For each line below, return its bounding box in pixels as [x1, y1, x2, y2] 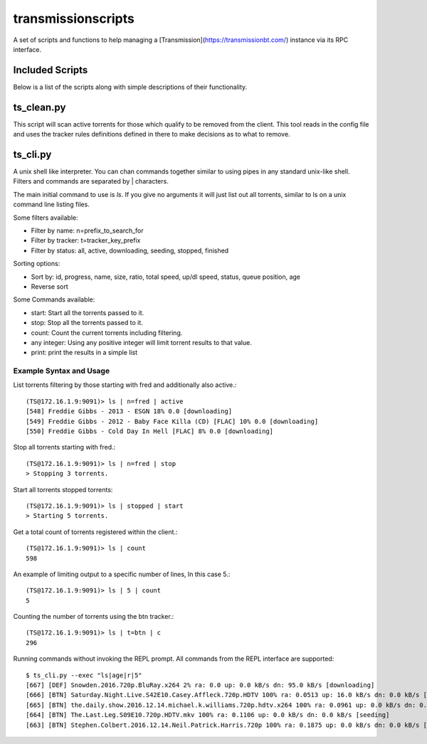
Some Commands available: [13, 295, 95, 304]
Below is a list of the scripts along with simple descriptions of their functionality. [13, 83, 248, 91]
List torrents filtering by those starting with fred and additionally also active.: [13, 381, 237, 389]
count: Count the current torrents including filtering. [31, 328, 183, 337]
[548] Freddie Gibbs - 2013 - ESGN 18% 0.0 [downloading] [26, 408, 233, 415]
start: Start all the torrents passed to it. [31, 308, 144, 317]
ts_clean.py [13, 101, 66, 113]
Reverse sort [31, 282, 69, 291]
